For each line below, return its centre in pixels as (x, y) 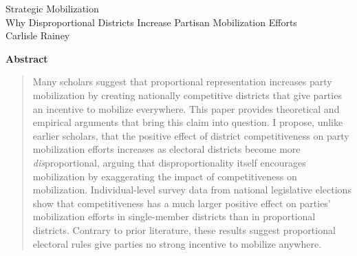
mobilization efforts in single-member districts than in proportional (174, 216)
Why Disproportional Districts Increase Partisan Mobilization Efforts (151, 22)
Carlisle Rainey (38, 35)
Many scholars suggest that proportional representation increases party (182, 82)
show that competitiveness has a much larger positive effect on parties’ (182, 203)
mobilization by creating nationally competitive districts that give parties (187, 95)
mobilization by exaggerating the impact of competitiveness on (165, 176)
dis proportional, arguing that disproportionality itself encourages (169, 162)
